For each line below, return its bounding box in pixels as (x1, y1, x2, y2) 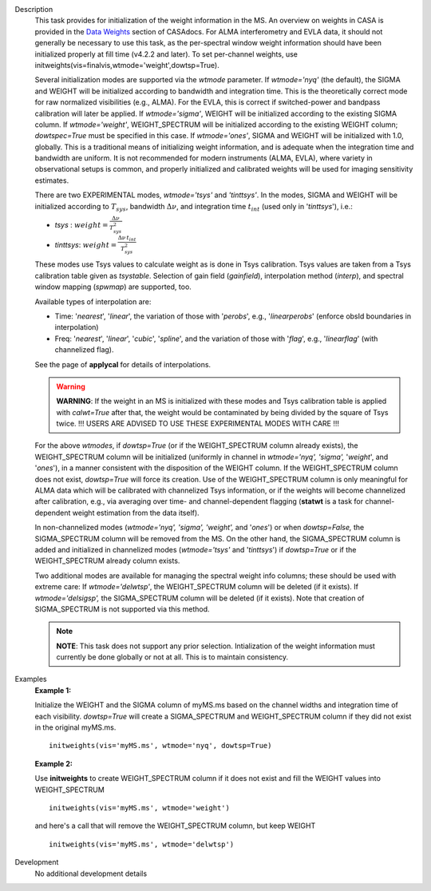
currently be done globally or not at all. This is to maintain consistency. (56, 652, 289, 662)
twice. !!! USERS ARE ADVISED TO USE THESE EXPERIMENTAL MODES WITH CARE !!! (56, 419, 339, 429)
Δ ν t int (117, 234, 136, 243)
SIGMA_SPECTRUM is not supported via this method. (34, 604, 211, 614)
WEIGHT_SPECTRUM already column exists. (34, 556, 180, 566)
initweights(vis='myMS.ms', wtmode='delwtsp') (49, 839, 235, 849)
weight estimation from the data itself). (72, 508, 200, 517)
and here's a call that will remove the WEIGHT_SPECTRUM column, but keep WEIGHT (34, 821, 316, 830)
